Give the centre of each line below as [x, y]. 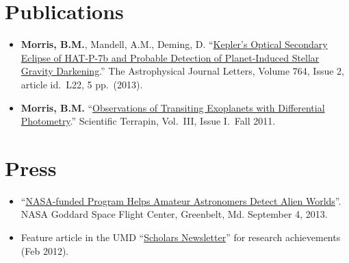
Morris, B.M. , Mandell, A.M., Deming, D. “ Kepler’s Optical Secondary [174, 44]
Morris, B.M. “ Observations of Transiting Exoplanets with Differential [173, 107]
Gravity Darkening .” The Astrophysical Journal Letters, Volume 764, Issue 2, [183, 71]
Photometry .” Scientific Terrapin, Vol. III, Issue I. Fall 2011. [148, 121]
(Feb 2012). [45, 250]
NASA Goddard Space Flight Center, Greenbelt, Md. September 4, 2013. [174, 214]
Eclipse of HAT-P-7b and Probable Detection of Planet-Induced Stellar [170, 57]
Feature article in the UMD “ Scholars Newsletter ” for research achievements [181, 237]
